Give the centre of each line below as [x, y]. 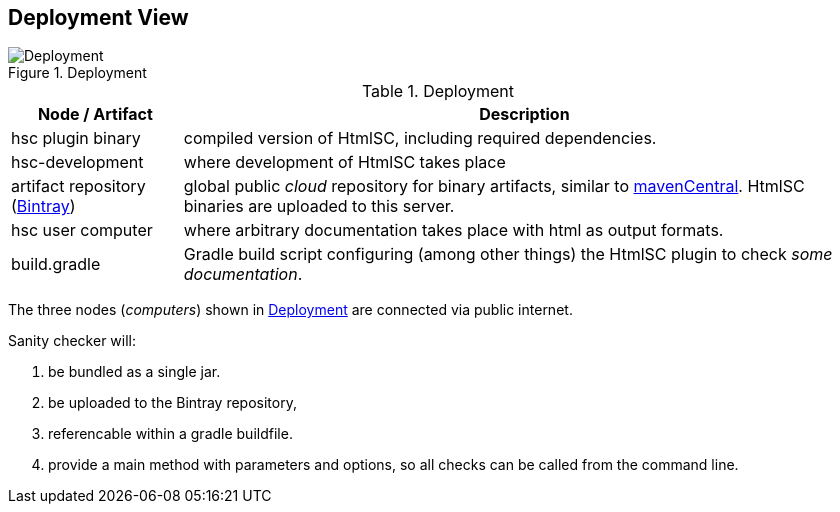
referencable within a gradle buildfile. [170, 434]
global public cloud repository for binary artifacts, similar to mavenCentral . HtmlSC [494, 186]
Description [524, 114]
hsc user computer [82, 230]
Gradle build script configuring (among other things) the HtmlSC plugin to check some [508, 254]
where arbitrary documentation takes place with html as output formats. [453, 230]
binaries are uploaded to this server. [319, 206]
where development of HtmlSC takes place [344, 162]
